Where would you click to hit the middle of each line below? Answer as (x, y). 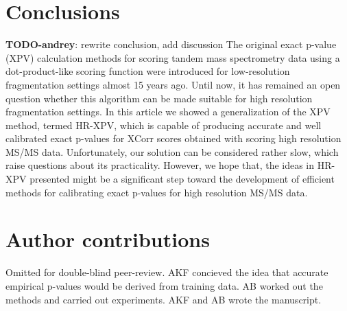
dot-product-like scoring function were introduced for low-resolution (148, 71)
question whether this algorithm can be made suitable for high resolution (159, 98)
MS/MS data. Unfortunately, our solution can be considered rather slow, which (172, 151)
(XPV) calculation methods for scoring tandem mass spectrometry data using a (173, 57)
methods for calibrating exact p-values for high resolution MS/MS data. (157, 192)
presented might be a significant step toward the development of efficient (182, 179)
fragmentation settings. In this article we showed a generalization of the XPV (168, 112)
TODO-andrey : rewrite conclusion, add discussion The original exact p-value (171, 44)
